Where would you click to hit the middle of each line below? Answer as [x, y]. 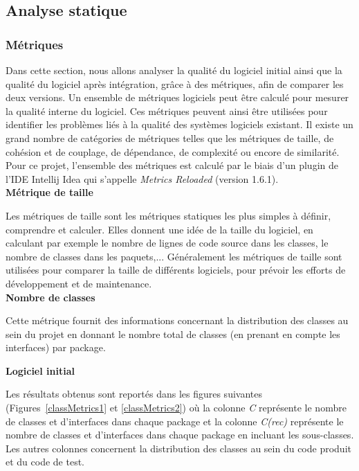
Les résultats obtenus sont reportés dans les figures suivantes [134, 394]
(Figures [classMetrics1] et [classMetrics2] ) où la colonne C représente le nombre [176, 408]
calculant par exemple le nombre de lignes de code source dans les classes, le [167, 243]
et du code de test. [45, 462]
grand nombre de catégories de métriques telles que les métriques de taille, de [170, 137]
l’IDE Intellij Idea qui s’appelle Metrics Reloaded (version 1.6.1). [142, 178]
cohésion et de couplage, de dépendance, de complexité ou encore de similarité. [173, 151]
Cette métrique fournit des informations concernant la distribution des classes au [177, 320]
